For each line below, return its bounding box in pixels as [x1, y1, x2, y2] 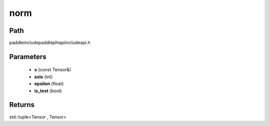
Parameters [9, 52, 46, 61]
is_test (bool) [34, 88, 62, 94]
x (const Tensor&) [34, 67, 71, 73]
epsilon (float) [34, 81, 64, 87]
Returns [9, 101, 35, 109]
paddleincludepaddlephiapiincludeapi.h [9, 40, 90, 46]
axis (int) [34, 74, 53, 80]
